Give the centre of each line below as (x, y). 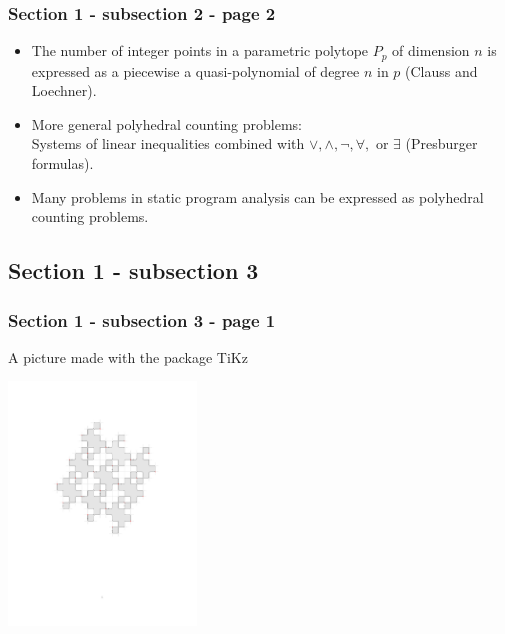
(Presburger (441, 143)
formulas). (62, 163)
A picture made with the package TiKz (128, 356)
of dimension (431, 50)
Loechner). (64, 90)
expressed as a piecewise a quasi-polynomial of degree (195, 70)
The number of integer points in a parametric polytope (200, 50)
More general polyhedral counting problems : (166, 123)
